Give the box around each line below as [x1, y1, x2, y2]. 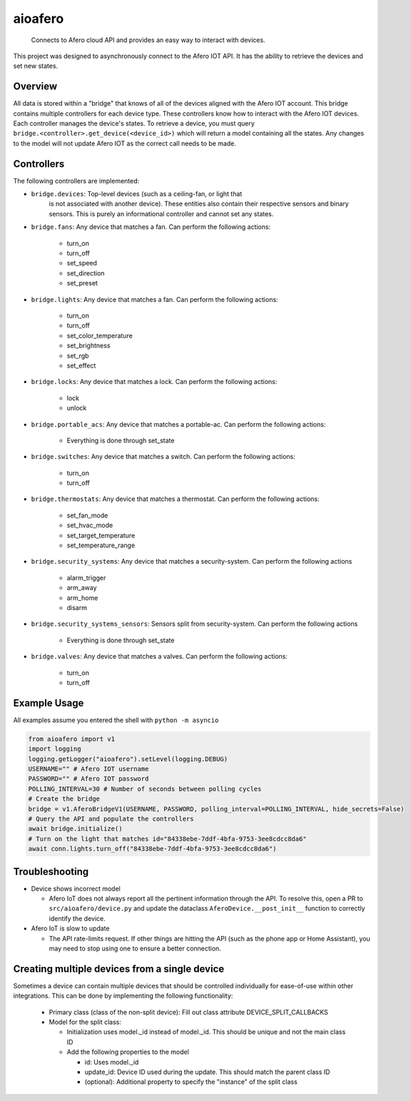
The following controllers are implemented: [13, 176, 140, 185]
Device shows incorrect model [31, 884, 121, 893]
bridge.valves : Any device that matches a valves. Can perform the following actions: [31, 652, 288, 661]
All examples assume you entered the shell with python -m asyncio [13, 716, 219, 724]
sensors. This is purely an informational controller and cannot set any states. [49, 209, 274, 218]
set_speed [66, 259, 98, 268]
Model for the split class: [49, 1018, 121, 1027]
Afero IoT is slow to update [31, 924, 110, 933]
